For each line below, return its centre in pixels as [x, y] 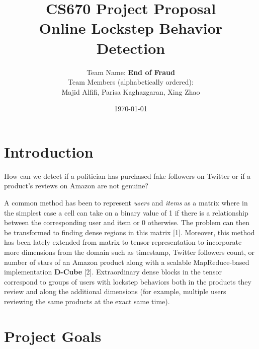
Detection [131, 48]
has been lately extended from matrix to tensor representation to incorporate [123, 242]
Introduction [49, 151]
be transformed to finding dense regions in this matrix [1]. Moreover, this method [129, 232]
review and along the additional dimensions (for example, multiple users [115, 291]
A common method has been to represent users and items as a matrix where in [126, 202]
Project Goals [53, 336]
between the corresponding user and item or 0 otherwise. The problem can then [127, 222]
